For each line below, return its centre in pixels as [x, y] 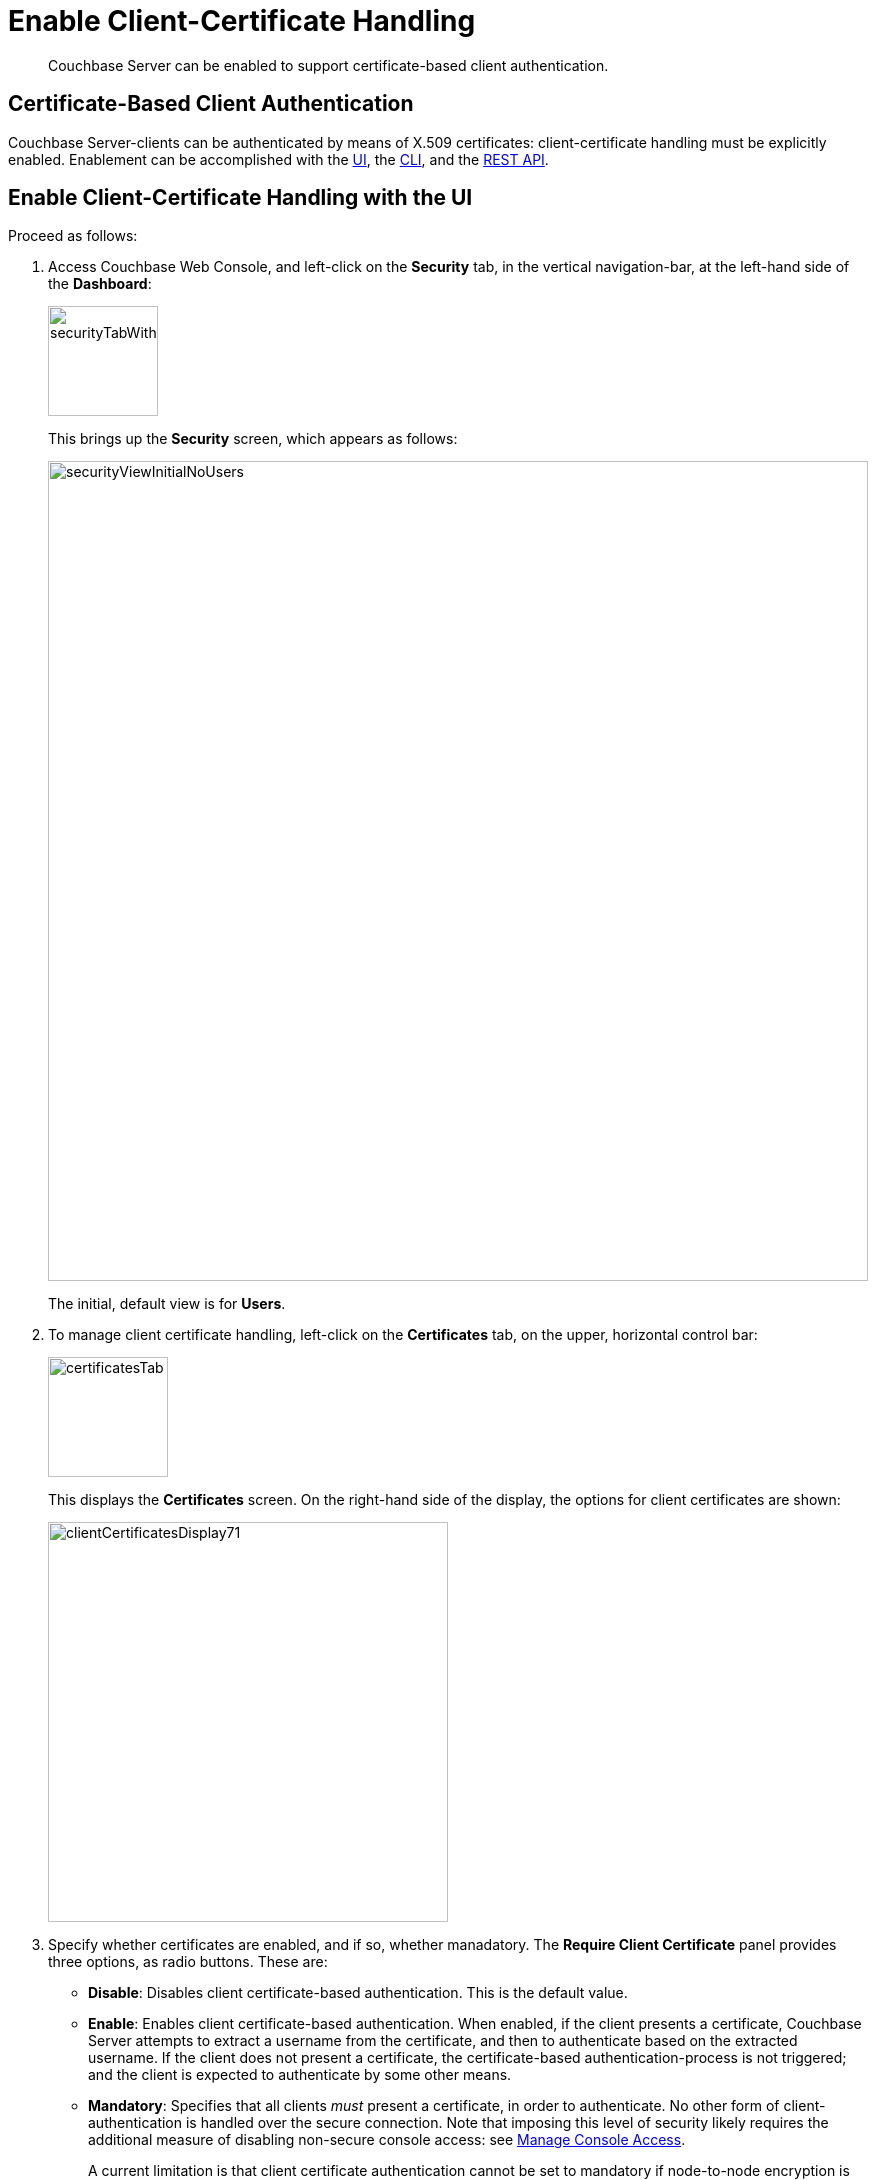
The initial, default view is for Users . [167, 1304]
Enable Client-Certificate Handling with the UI [240, 198]
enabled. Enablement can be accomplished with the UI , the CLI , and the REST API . [278, 159]
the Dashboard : [100, 284]
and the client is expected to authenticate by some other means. [300, 2075]
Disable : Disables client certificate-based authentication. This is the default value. [358, 1993]
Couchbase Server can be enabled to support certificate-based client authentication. [328, 65]
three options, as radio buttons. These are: [188, 1962]
